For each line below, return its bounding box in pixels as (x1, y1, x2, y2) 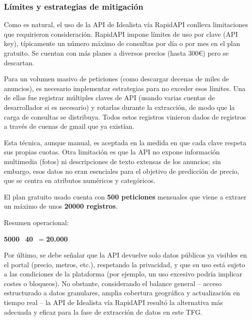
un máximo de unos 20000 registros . (4, 201, 118, 211)
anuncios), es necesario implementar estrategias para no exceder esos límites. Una (4, 83, 246, 93)
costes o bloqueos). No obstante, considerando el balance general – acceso (4, 278, 222, 288)
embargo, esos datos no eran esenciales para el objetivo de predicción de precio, (4, 166, 239, 176)
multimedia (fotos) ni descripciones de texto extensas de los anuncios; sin (4, 156, 221, 166)
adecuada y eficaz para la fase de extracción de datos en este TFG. (4, 306, 203, 317)
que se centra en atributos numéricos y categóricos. (4, 175, 156, 185)
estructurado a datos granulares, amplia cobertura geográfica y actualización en (4, 288, 240, 298)
